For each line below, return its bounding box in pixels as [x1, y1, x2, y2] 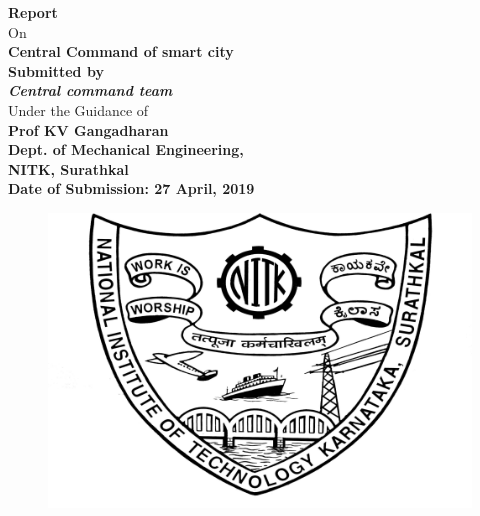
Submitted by [8, 60, 104, 81]
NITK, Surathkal [8, 158, 129, 179]
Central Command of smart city [8, 41, 234, 62]
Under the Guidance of [8, 99, 149, 120]
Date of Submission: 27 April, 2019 [8, 178, 255, 199]
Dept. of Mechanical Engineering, [8, 139, 244, 160]
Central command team [8, 80, 173, 101]
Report [8, 2, 58, 22]
